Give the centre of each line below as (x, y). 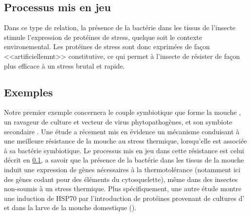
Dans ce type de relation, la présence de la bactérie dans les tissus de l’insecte (120, 27)
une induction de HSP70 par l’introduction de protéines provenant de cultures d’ (124, 198)
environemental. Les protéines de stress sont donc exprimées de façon (107, 46)
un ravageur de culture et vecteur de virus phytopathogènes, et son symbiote (118, 121)
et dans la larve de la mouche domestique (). (70, 207)
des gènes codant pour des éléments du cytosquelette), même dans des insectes (121, 179)
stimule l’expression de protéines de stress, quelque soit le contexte (103, 37)
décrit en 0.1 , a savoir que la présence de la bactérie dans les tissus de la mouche (124, 160)
